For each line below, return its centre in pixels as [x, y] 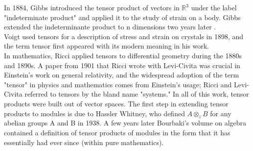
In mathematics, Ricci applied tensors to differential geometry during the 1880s [123, 55]
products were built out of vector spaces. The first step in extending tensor [116, 103]
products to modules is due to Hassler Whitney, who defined [94, 113]
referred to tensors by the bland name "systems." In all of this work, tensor [137, 94]
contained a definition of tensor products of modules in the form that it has [117, 132]
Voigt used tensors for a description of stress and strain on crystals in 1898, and [124, 36]
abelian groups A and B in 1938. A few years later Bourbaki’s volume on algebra [125, 123]
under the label [214, 7]
